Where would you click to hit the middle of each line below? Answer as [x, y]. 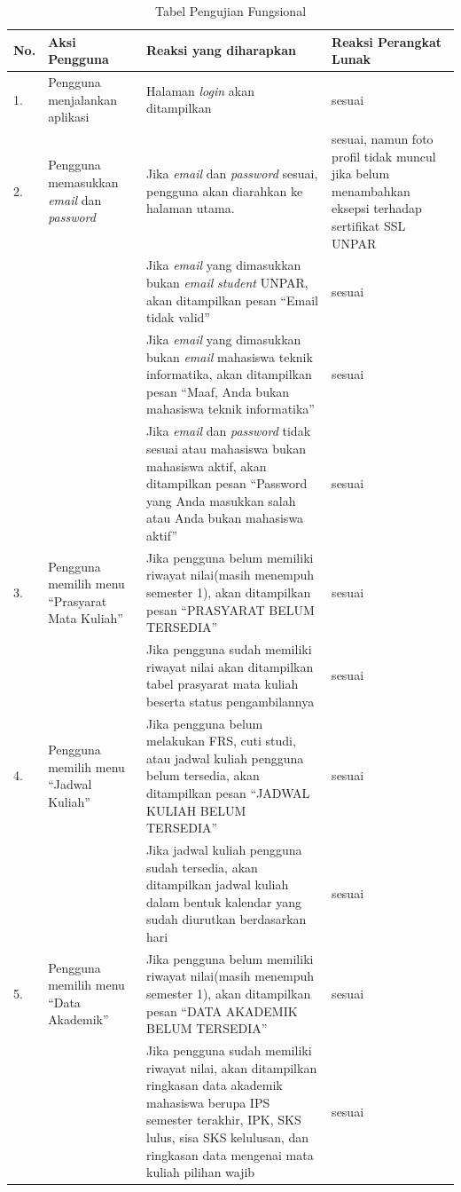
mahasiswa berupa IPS [208, 1102]
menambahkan [371, 190]
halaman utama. [190, 208]
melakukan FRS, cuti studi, [221, 741]
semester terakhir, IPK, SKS [223, 1120]
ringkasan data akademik [214, 1085]
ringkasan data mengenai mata [230, 1154]
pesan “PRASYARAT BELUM [230, 609]
